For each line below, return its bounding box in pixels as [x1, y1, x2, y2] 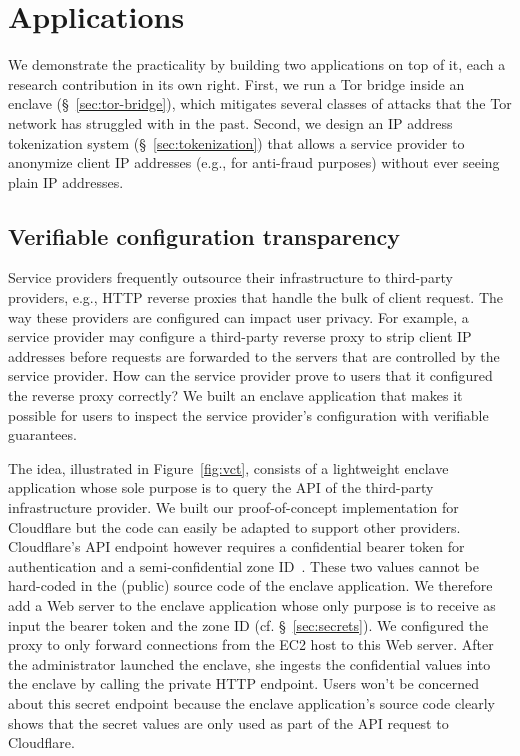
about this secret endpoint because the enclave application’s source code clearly [8, 692, 495, 713]
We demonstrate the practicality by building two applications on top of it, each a [8, 54, 506, 75]
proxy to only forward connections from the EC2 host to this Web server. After [8, 634, 494, 655]
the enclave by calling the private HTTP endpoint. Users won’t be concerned [8, 673, 480, 694]
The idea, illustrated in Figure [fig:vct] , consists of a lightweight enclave [8, 457, 449, 478]
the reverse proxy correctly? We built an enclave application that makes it [8, 385, 463, 406]
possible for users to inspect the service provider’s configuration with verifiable [8, 404, 489, 425]
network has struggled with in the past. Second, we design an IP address [8, 112, 453, 133]
